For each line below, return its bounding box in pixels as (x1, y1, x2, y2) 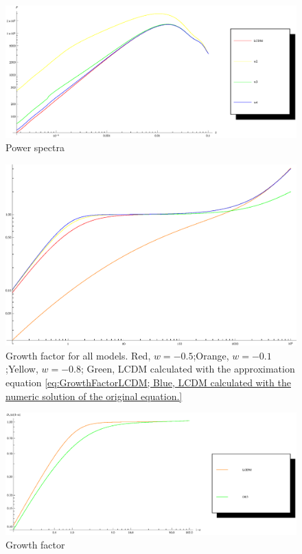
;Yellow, (5, 362, 38, 376)
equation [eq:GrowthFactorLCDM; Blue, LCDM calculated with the (5, 375, 291, 389)
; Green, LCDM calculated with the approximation (81, 362, 295, 376)
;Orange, (193, 348, 229, 362)
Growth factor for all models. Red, (5, 348, 151, 362)
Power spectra (5, 140, 65, 155)
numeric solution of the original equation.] (5, 388, 183, 403)
